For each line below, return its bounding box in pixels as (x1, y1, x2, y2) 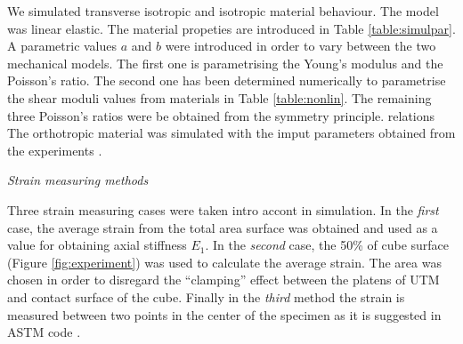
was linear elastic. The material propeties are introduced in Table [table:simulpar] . (7, 19, 456, 37)
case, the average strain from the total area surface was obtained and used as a (7, 218, 438, 236)
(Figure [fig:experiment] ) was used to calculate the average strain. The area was (7, 252, 442, 271)
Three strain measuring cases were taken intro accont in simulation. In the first (7, 200, 439, 219)
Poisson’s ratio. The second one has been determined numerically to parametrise (7, 71, 446, 90)
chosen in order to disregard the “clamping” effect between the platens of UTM (7, 270, 440, 289)
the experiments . (7, 140, 102, 159)
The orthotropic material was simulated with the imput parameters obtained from (7, 124, 456, 142)
